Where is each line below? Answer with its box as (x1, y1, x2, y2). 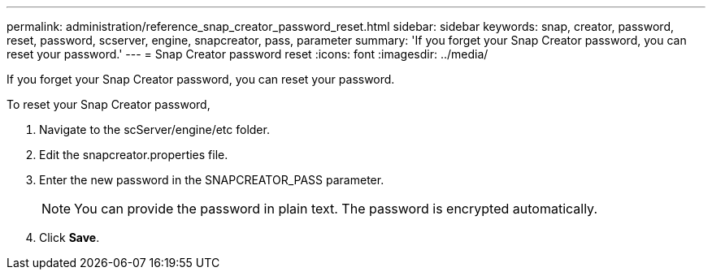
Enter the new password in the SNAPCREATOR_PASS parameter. (39, 173, 384, 187)
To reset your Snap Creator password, (7, 97, 211, 111)
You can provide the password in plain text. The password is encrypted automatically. (74, 201, 598, 217)
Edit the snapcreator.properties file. (39, 148, 228, 162)
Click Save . (39, 231, 100, 244)
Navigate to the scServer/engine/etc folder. (39, 123, 270, 136)
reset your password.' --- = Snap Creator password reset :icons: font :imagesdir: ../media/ (7, 47, 488, 61)
